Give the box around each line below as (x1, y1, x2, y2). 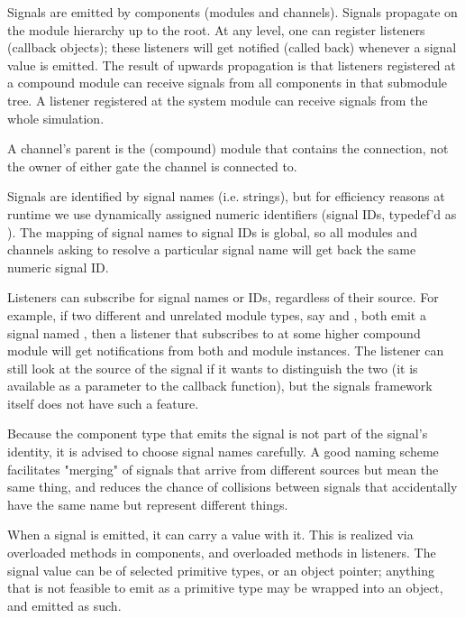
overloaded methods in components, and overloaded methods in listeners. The (7, 543, 436, 562)
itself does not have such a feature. (7, 393, 199, 412)
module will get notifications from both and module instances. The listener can (7, 341, 444, 360)
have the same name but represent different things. (7, 494, 288, 513)
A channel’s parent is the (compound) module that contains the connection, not (7, 139, 449, 158)
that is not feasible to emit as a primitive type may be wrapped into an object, (7, 578, 443, 597)
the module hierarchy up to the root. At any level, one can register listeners (7, 20, 425, 39)
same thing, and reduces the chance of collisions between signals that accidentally (7, 477, 458, 496)
